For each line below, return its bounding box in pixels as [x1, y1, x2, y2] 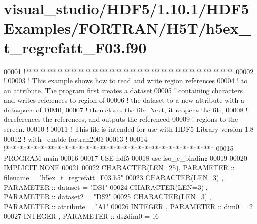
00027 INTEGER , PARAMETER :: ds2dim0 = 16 [4, 211, 159, 221]
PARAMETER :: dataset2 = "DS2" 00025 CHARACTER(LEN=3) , [4, 191, 211, 202]
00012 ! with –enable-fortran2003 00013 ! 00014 [4, 133, 148, 144]
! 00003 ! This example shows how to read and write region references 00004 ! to [4, 75, 248, 86]
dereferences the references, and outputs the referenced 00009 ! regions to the [4, 114, 238, 124]
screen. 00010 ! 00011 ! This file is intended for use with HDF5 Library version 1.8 [4, 124, 254, 134]
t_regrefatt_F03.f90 [4, 37, 147, 57]
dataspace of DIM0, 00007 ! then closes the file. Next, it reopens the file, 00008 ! [4, 104, 248, 114]
